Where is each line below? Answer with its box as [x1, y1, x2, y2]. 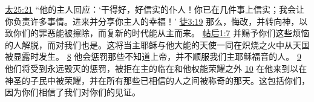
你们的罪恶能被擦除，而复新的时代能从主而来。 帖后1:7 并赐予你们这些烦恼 [13, 27, 310, 39]
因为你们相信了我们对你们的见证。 [5, 86, 140, 98]
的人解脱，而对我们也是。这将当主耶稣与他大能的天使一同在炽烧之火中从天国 [5, 38, 310, 51]
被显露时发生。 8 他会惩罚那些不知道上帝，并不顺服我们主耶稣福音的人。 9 [5, 50, 301, 63]
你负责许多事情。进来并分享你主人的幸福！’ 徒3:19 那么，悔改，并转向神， [5, 14, 299, 27]
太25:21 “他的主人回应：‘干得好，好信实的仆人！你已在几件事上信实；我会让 [5, 3, 305, 15]
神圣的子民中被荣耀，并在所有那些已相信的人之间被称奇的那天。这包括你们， [5, 74, 310, 86]
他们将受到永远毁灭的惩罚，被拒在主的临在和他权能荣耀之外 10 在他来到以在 [5, 62, 307, 74]
